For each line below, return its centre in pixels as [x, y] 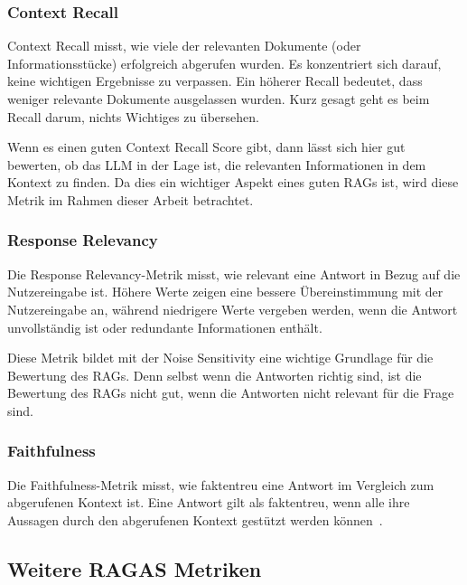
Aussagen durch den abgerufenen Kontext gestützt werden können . [195, 519]
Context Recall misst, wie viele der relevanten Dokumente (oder [184, 46]
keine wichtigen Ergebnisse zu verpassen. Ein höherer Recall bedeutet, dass [215, 81]
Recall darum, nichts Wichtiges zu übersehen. [133, 116]
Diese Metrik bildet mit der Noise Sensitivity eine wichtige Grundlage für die [220, 358]
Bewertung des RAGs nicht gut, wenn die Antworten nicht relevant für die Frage [231, 393]
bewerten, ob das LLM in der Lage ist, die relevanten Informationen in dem [217, 164]
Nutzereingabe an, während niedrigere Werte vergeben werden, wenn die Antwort [233, 309]
